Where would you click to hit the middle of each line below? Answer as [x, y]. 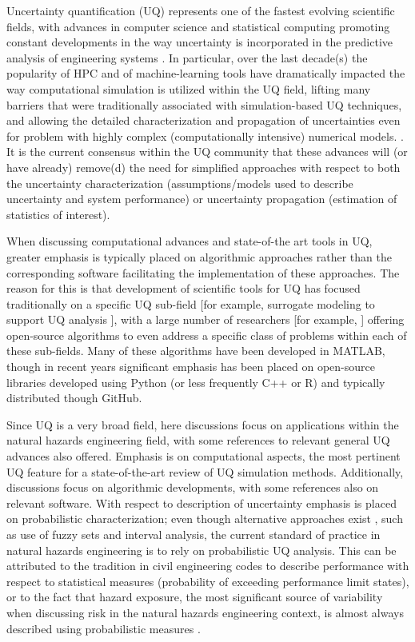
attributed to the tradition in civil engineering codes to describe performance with [208, 566]
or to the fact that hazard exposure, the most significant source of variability [195, 597]
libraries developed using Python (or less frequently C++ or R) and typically [196, 382]
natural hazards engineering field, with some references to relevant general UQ [198, 440]
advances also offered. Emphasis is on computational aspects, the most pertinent [204, 456]
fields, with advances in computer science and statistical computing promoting [198, 26]
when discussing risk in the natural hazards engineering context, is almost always [205, 612]
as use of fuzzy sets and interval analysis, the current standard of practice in [194, 534]
